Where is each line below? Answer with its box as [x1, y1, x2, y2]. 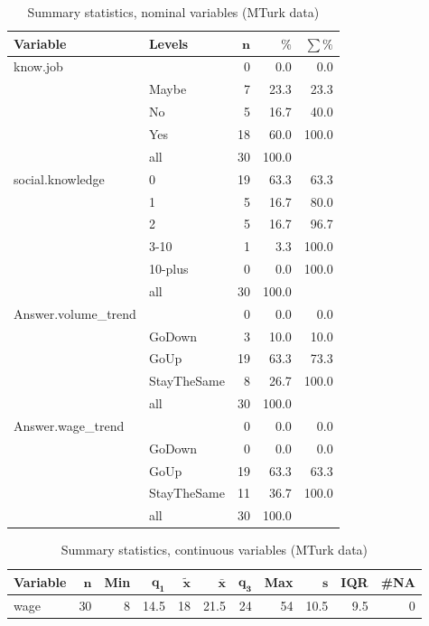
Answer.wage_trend [14, 416, 125, 434]
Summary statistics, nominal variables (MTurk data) [27, 3, 320, 21]
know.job [14, 57, 63, 76]
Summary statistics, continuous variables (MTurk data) [61, 540, 368, 559]
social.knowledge [14, 169, 105, 188]
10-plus [148, 259, 189, 278]
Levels [148, 33, 189, 52]
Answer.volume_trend [14, 304, 136, 322]
